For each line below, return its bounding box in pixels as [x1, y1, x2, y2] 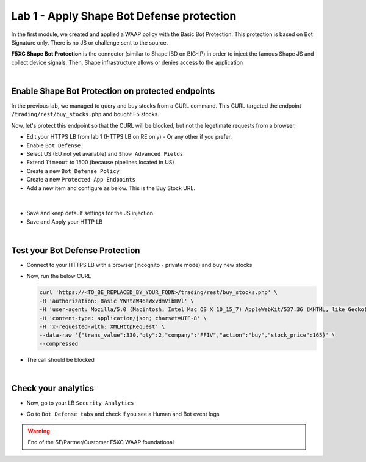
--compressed [39, 340, 79, 347]
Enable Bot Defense [26, 141, 81, 149]
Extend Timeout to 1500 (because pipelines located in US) [26, 159, 174, 166]
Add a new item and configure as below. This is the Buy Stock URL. [26, 184, 195, 192]
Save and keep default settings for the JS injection [26, 210, 154, 217]
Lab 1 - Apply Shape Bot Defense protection [11, 9, 237, 23]
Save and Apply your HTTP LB [26, 218, 103, 226]
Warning [27, 427, 50, 435]
